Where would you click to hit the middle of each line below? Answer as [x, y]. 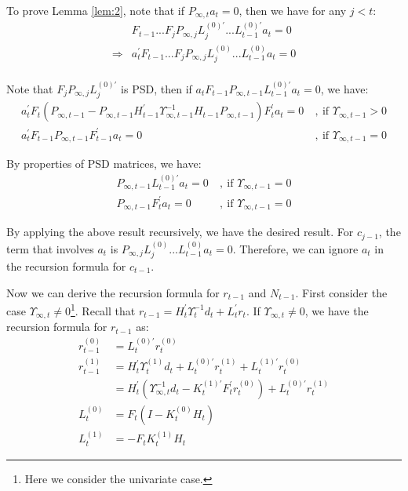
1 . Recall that [103, 309]
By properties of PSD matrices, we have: [104, 164]
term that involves [50, 248]
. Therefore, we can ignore [295, 248]
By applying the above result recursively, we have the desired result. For [180, 232]
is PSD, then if [157, 88]
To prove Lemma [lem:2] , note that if [95, 10]
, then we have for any [293, 10]
